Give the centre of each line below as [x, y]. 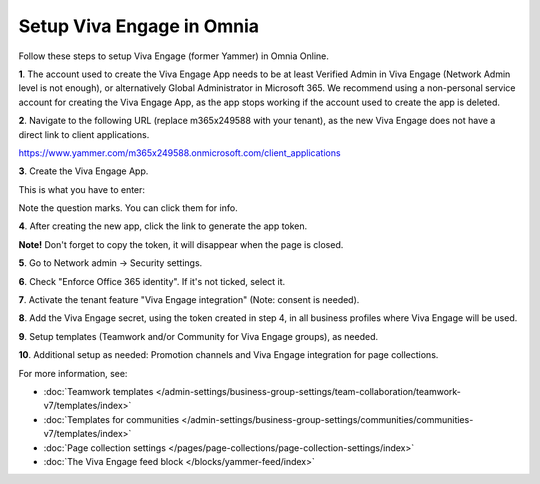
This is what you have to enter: [81, 189]
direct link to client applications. [84, 134]
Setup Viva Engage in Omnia [139, 26]
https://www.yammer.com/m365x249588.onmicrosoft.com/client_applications [179, 152]
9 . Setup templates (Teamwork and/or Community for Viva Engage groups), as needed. [198, 336]
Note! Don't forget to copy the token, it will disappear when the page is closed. [181, 244]
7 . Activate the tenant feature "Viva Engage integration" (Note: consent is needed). [189, 300]
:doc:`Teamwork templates [98, 391]
